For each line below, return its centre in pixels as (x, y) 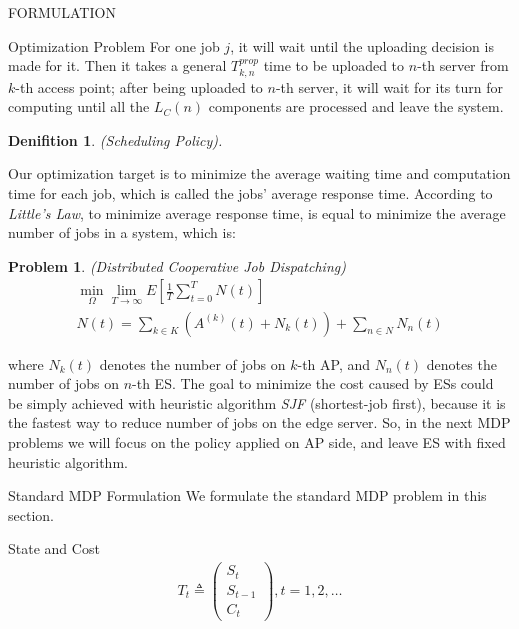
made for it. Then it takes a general (117, 65)
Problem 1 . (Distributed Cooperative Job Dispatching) (177, 265)
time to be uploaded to (334, 65)
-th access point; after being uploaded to (139, 86)
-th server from (463, 65)
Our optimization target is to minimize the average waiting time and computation (259, 173)
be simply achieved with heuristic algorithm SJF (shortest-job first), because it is (257, 402)
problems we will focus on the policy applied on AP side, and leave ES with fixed (257, 442)
